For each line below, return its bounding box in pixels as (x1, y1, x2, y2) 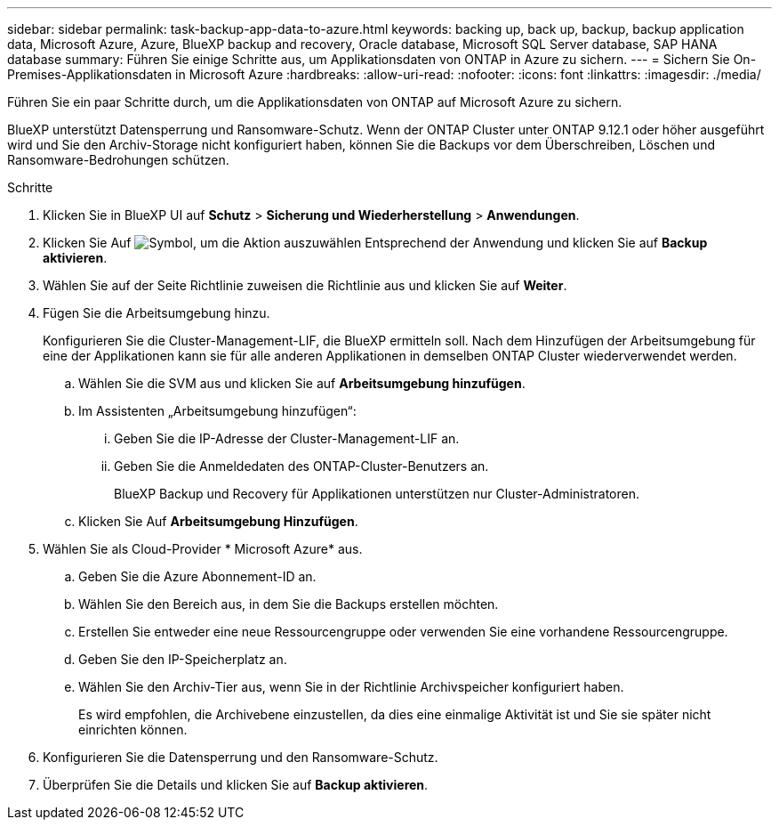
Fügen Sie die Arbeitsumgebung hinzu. (43, 305, 270, 320)
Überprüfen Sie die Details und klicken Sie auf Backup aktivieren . (43, 777, 429, 792)
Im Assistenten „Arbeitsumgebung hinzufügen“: (78, 403, 357, 418)
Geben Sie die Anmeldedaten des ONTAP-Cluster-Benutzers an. (114, 458, 489, 474)
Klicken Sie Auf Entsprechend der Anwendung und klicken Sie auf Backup (43, 235, 708, 250)
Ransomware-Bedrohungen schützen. (7, 152, 229, 167)
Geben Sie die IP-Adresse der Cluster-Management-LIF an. (114, 431, 460, 446)
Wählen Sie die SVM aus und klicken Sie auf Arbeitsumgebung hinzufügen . (78, 376, 526, 391)
